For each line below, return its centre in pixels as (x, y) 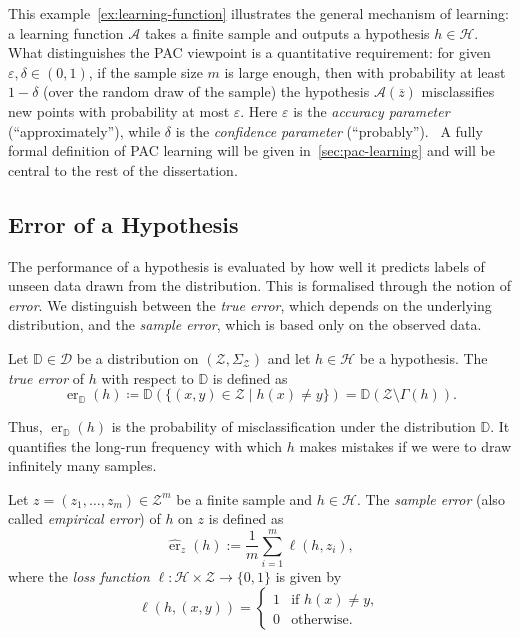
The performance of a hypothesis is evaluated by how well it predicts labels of (246, 265)
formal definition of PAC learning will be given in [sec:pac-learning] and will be (251, 150)
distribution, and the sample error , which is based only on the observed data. (245, 324)
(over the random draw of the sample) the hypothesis (206, 91)
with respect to (147, 377)
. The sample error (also (430, 498)
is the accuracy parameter (371, 110)
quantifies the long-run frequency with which (145, 445)
